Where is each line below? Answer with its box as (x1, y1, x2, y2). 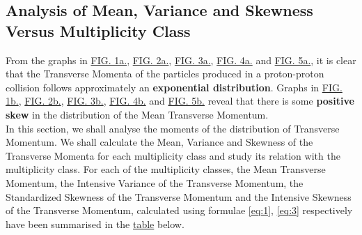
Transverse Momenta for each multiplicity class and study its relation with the (6, 148, 340, 162)
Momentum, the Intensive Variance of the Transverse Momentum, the (6, 175, 304, 190)
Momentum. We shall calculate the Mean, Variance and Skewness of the (6, 135, 313, 149)
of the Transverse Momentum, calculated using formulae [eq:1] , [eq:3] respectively (6, 203, 353, 218)
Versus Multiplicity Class (6, 20, 191, 41)
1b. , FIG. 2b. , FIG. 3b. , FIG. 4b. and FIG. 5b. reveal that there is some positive (6, 93, 354, 108)
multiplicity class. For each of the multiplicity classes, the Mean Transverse (6, 162, 326, 176)
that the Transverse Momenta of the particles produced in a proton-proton (6, 66, 324, 81)
